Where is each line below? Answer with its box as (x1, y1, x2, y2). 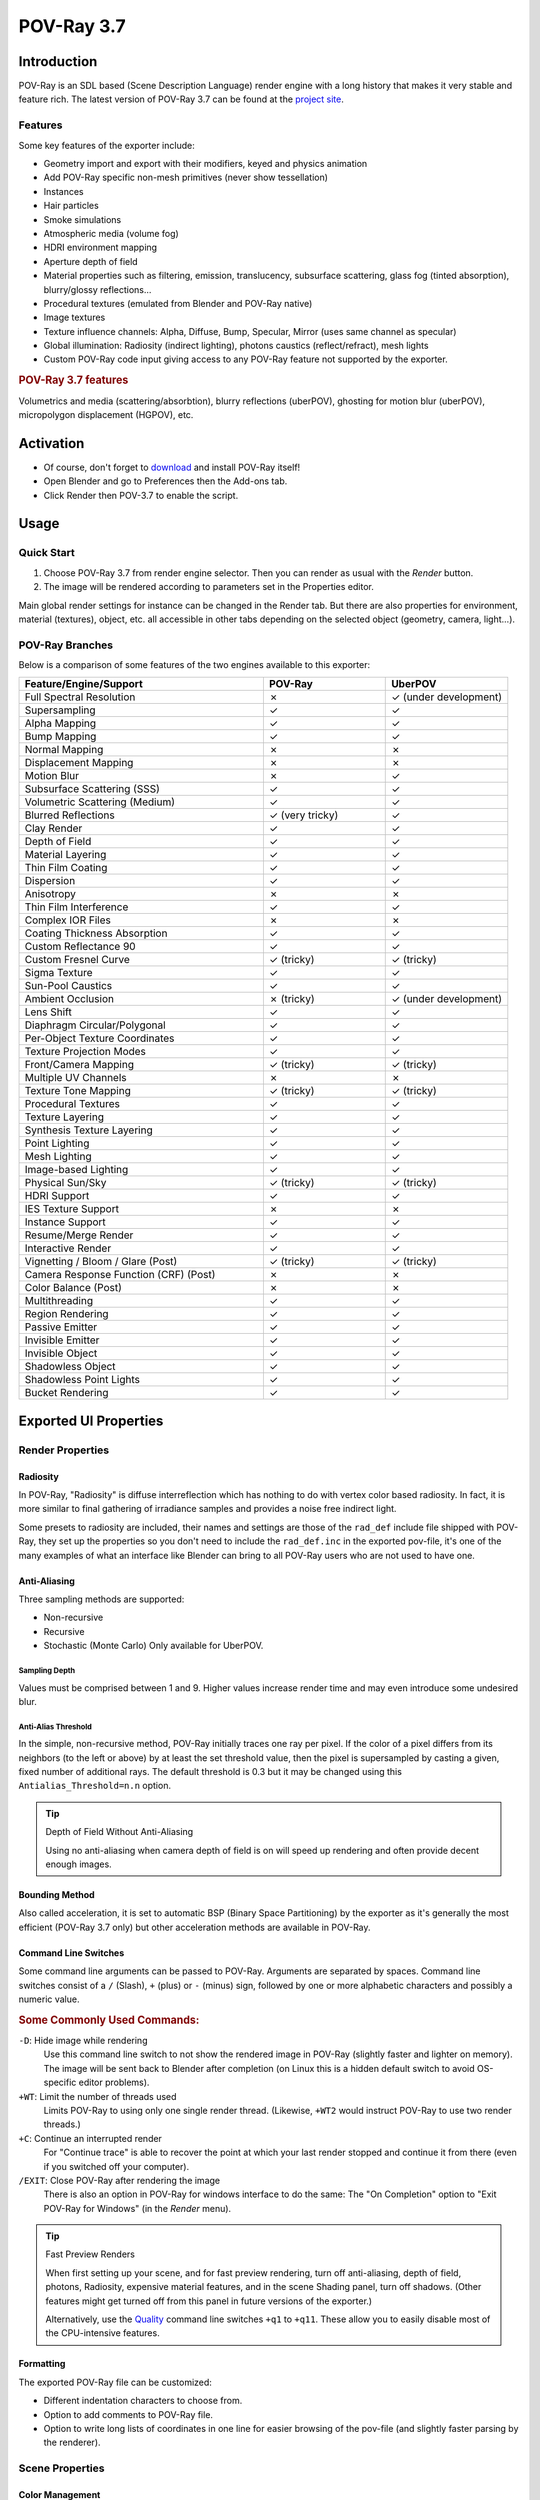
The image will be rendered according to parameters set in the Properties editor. (43, 581, 375, 593)
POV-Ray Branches (18, 638, 114, 652)
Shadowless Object (24, 1360, 116, 1374)
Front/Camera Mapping (24, 1058, 135, 1072)
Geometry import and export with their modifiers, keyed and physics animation (43, 157, 368, 169)
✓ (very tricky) (268, 808, 339, 822)
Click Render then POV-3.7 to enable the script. (43, 489, 239, 501)
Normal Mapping (24, 743, 104, 757)
